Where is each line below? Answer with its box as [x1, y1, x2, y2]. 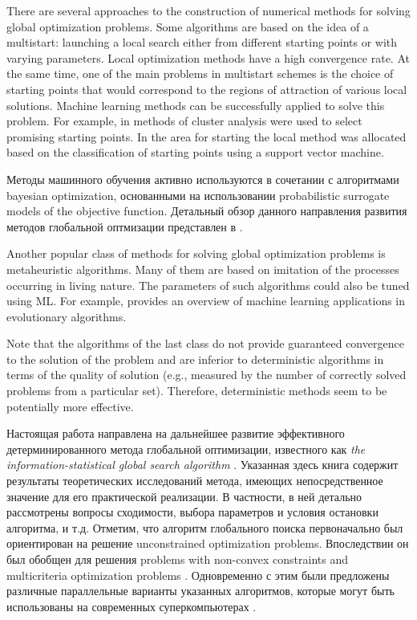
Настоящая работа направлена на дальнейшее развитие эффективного [6, 425, 345, 442]
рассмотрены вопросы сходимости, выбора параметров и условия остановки [6, 504, 379, 520]
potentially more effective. [6, 398, 134, 414]
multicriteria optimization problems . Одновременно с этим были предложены [6, 566, 390, 583]
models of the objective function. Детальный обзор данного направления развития [6, 202, 407, 219]
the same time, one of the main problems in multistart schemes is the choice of [6, 65, 394, 82]
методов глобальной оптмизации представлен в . [6, 218, 243, 235]
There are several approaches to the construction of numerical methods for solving [6, 2, 411, 18]
